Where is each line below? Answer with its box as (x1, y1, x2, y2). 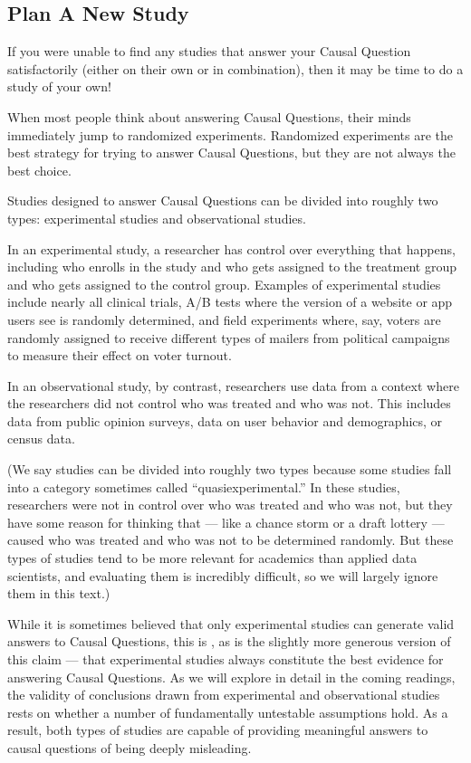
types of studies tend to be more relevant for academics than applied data (7, 548, 418, 567)
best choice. (7, 160, 72, 179)
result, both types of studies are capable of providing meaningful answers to (7, 720, 428, 739)
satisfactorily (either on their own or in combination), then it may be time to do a (7, 59, 464, 78)
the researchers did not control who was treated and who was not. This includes (7, 394, 451, 413)
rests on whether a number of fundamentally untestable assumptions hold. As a (7, 702, 448, 721)
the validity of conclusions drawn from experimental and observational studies (7, 685, 440, 704)
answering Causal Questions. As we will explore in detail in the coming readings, (7, 667, 456, 686)
